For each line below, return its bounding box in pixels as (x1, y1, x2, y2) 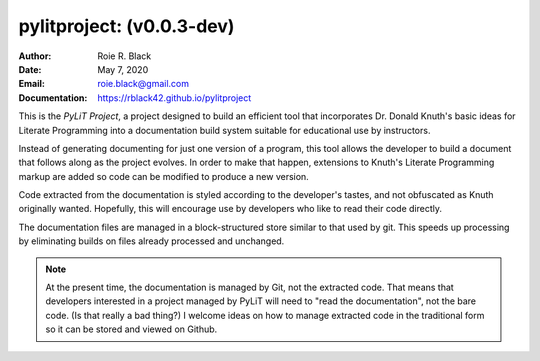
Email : (18, 78, 45, 90)
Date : (18, 63, 42, 75)
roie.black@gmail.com (97, 78, 190, 90)
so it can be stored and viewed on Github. (45, 323, 218, 335)
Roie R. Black (97, 50, 152, 62)
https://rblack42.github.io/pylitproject (97, 91, 252, 104)
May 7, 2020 (97, 63, 149, 75)
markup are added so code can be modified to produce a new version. (18, 170, 309, 182)
